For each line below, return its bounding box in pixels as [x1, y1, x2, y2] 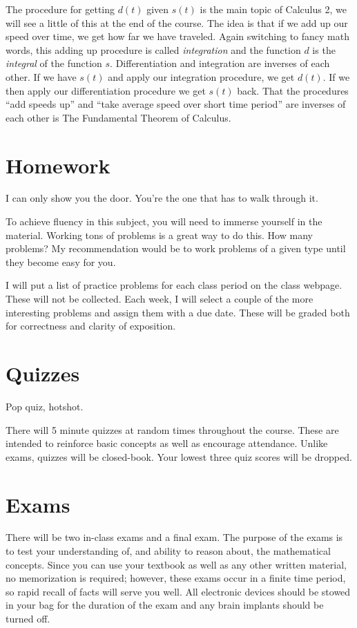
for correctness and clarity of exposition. [6, 318, 176, 333]
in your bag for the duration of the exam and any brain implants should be [6, 598, 324, 612]
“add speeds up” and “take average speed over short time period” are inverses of [6, 97, 346, 111]
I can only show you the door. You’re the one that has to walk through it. [6, 191, 318, 205]
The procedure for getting [6, 2, 115, 16]
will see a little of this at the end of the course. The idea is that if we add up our [6, 15, 348, 30]
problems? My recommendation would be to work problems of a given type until [6, 241, 346, 256]
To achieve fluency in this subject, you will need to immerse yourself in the [6, 214, 322, 229]
